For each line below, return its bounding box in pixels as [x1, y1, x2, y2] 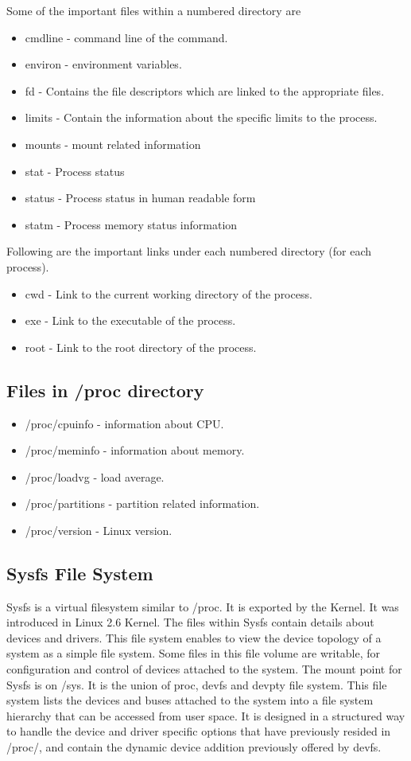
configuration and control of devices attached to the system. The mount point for [6, 661, 402, 677]
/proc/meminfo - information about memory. [25, 442, 245, 459]
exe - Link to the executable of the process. [25, 312, 236, 329]
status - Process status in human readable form [25, 189, 256, 206]
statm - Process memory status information [25, 216, 238, 232]
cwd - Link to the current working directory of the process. [25, 285, 312, 302]
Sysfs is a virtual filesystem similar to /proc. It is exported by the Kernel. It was [6, 598, 399, 615]
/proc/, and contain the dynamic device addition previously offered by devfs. [6, 739, 382, 755]
